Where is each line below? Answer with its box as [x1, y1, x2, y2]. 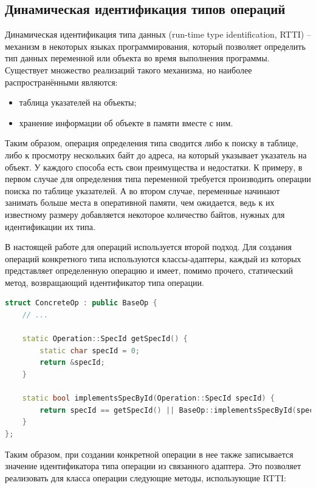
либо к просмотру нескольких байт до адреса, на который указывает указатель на [5, 148, 307, 161]
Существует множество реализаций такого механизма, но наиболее [5, 63, 252, 76]
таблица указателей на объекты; [19, 96, 137, 109]
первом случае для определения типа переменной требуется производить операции [5, 172, 311, 185]
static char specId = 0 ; [39, 346, 140, 355]
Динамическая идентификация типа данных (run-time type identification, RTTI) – [5, 28, 311, 41]
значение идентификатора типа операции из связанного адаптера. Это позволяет [5, 459, 301, 472]
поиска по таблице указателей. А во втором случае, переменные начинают [5, 184, 280, 197]
